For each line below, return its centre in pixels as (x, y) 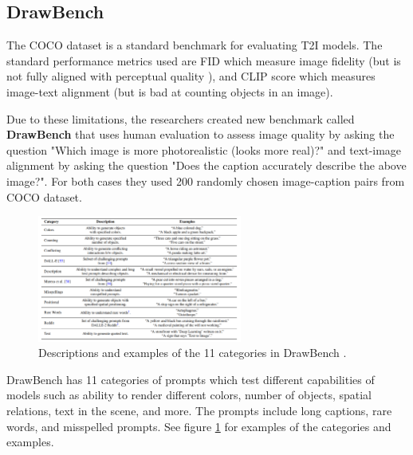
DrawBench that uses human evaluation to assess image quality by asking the (201, 134)
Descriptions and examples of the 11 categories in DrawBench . (193, 353)
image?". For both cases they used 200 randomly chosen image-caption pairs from (206, 180)
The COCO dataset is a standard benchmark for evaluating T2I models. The (195, 45)
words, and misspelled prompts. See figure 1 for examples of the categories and (199, 426)
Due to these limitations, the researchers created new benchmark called (181, 118)
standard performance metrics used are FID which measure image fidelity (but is (204, 60)
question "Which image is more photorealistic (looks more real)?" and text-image (204, 149)
